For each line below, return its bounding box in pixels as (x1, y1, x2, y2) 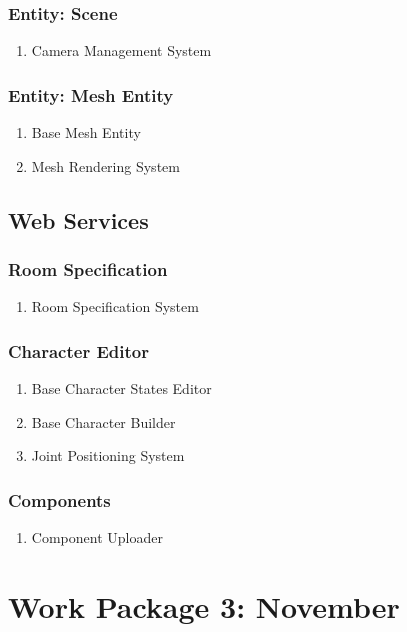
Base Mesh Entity (31, 122, 141, 143)
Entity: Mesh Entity (8, 82, 174, 107)
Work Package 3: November (8, 585, 400, 626)
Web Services (8, 204, 149, 235)
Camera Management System (31, 40, 212, 61)
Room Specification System (31, 296, 199, 317)
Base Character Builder (31, 411, 176, 432)
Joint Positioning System (31, 445, 185, 466)
